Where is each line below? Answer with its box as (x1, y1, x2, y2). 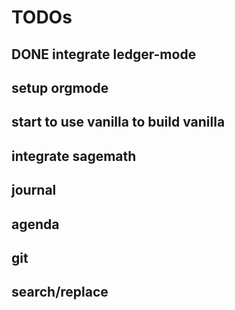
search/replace (11, 284, 109, 301)
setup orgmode (11, 79, 109, 96)
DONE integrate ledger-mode (11, 46, 197, 63)
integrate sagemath (11, 147, 137, 165)
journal (11, 182, 57, 199)
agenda (11, 216, 60, 233)
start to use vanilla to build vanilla (11, 114, 226, 131)
